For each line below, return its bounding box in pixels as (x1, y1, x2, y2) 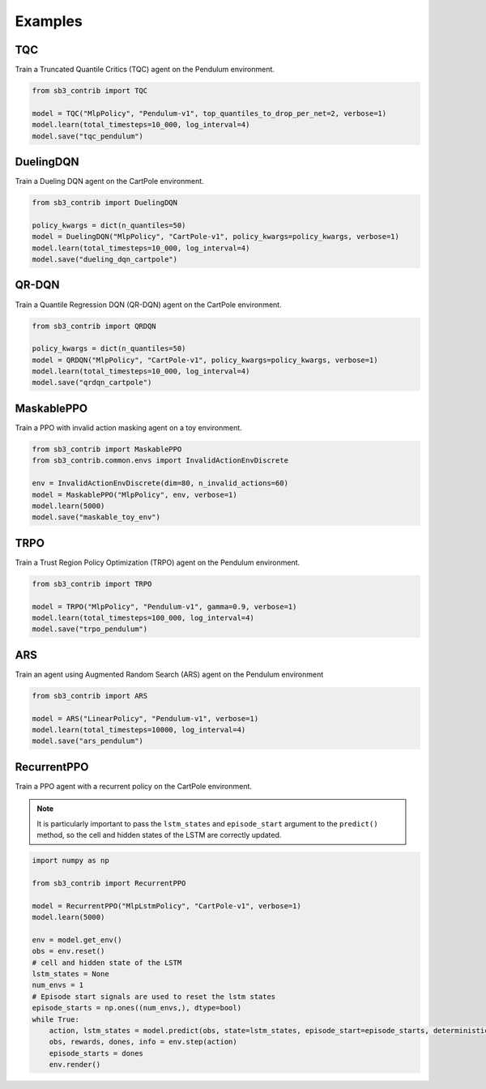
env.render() (49, 1060, 101, 1070)
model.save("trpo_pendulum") (32, 625, 148, 634)
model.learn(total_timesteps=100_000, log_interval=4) (32, 613, 254, 622)
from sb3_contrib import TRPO (32, 579, 152, 588)
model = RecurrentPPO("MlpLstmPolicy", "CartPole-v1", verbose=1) (32, 901, 301, 911)
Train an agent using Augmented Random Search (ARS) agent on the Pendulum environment (15, 669, 324, 679)
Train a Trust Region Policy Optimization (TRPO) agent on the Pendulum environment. (15, 557, 300, 567)
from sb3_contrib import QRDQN (32, 321, 157, 331)
